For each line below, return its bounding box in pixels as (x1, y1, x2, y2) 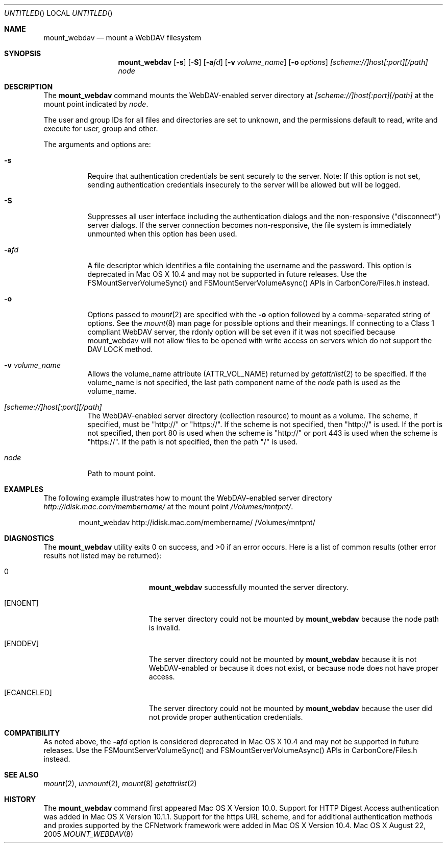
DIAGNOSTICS (4, 534, 54, 543)
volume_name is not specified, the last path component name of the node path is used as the (87, 378, 401, 387)
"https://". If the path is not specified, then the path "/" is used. (87, 437, 298, 446)
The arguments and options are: (43, 140, 151, 149)
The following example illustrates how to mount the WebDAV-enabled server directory (43, 493, 332, 502)
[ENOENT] (4, 599, 39, 607)
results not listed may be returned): (43, 551, 162, 560)
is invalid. (148, 623, 181, 632)
